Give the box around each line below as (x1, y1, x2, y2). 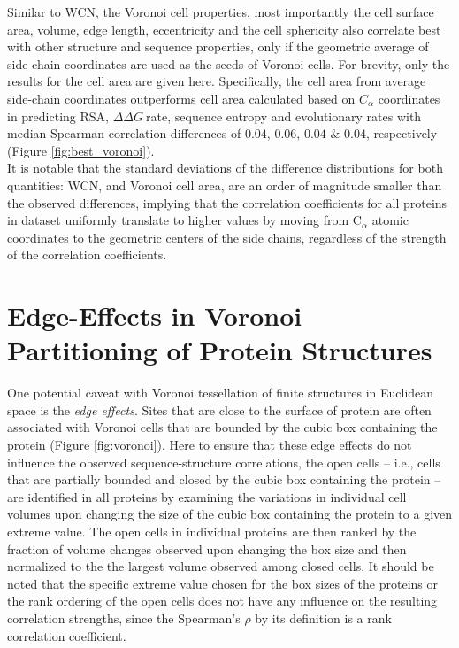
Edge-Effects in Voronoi (7, 297, 302, 334)
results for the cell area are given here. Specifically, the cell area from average (7, 72, 426, 90)
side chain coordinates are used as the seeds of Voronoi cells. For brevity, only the (7, 54, 450, 73)
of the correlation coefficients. (7, 245, 167, 264)
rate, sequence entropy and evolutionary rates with (146, 106, 422, 125)
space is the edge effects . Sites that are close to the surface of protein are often (7, 400, 432, 419)
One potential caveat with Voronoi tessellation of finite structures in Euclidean (7, 383, 434, 402)
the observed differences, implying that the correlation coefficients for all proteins (7, 193, 448, 212)
